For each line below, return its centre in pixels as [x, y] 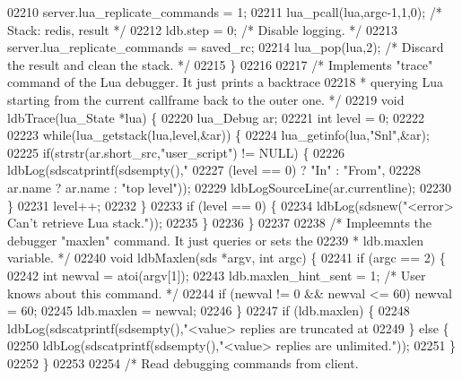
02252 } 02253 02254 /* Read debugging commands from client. [183, 362]
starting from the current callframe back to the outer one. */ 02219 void [206, 99]
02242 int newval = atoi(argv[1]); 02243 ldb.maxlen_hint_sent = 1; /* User [217, 275]
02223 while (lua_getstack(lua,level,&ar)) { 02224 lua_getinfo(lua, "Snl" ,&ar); [218, 135]
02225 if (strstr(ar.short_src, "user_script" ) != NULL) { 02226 [176, 152]
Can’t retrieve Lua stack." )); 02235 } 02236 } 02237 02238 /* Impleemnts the [220, 223]
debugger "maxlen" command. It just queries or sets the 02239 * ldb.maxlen [215, 240]
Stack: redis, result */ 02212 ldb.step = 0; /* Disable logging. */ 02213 [203, 29]
